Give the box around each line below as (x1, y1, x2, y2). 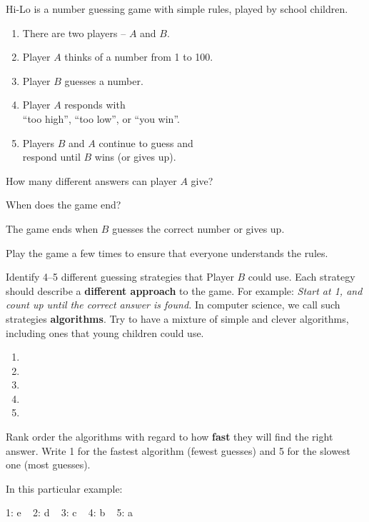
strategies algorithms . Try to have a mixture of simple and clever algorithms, (6, 311, 349, 326)
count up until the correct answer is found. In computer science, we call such (6, 297, 340, 312)
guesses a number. (64, 73, 143, 88)
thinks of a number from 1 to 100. (64, 49, 213, 64)
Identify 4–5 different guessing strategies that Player (6, 269, 234, 284)
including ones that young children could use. (6, 325, 204, 340)
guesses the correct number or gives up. (112, 221, 285, 236)
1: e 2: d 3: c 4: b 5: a (6, 505, 133, 520)
